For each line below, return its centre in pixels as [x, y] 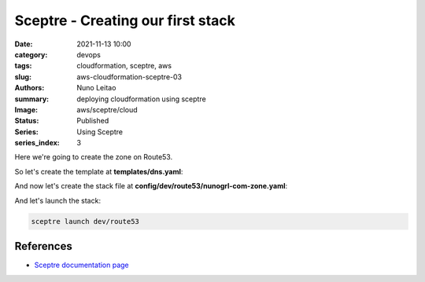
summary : [32, 99]
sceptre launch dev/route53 [85, 221]
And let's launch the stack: [58, 200]
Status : [27, 121]
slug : [23, 77]
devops [89, 54]
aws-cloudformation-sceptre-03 [129, 77]
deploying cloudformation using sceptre [141, 99]
